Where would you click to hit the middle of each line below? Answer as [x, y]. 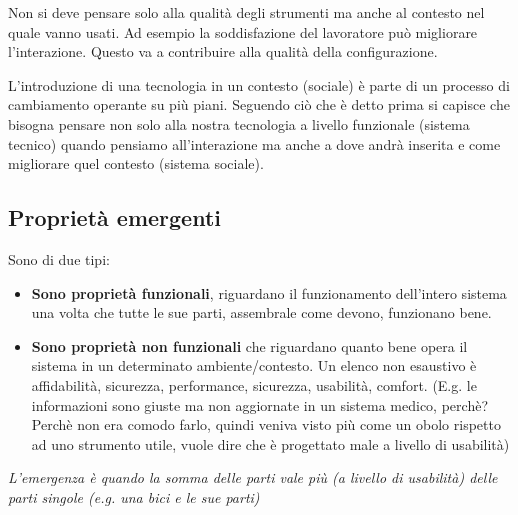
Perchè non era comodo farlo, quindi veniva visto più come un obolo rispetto [266, 424]
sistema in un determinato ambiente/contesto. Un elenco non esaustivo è [254, 365]
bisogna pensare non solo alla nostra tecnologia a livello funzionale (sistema [239, 123]
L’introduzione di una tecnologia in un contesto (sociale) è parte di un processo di [259, 84]
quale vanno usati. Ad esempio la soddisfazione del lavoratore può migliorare [243, 31]
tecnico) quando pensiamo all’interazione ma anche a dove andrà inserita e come [254, 143]
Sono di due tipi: [59, 258]
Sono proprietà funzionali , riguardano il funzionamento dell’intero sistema [269, 292]
